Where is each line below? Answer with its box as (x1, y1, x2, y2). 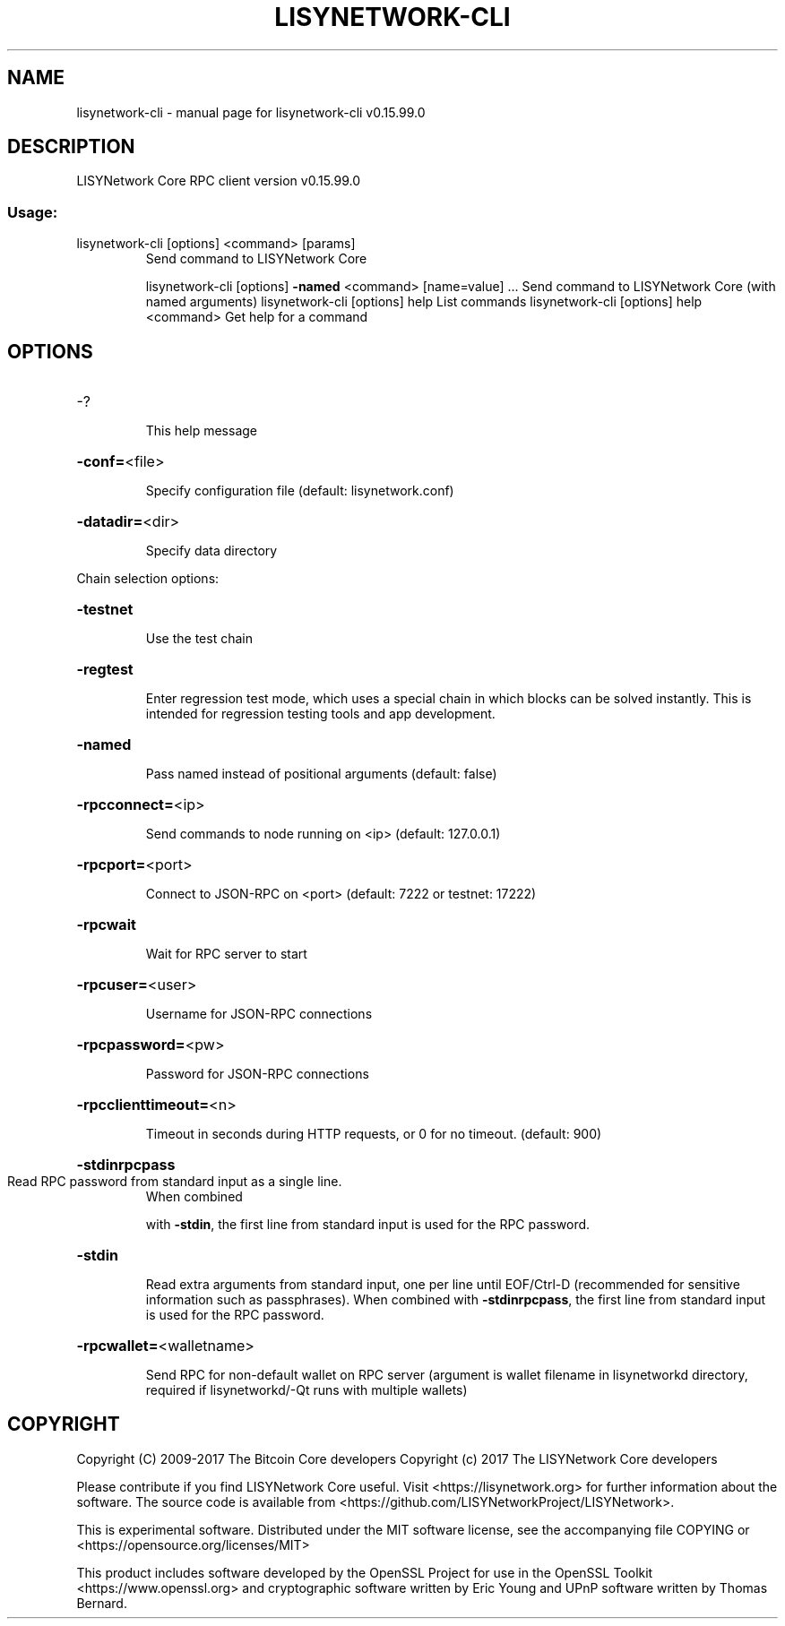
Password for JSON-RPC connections (145, 1066, 369, 1082)
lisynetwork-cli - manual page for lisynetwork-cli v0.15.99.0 (76, 104, 426, 120)
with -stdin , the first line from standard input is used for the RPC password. (145, 1217, 591, 1233)
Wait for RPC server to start (145, 946, 307, 962)
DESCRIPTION (7, 135, 135, 159)
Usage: (7, 202, 58, 221)
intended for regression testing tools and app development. (145, 706, 496, 722)
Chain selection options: (76, 571, 220, 587)
